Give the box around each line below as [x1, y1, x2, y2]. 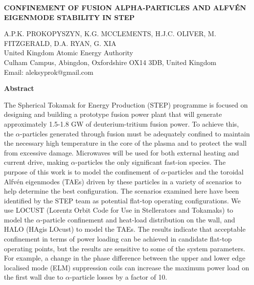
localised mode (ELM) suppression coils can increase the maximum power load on [4, 262, 250, 272]
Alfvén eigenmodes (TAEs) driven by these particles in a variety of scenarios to [4, 176, 241, 186]
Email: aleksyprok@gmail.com [4, 66, 93, 77]
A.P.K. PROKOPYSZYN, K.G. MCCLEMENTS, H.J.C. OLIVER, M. [4, 28, 216, 39]
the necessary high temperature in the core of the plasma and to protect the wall [4, 138, 247, 148]
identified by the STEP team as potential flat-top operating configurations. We [4, 195, 241, 205]
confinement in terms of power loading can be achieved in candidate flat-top [4, 234, 232, 244]
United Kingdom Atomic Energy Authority [4, 47, 133, 58]
